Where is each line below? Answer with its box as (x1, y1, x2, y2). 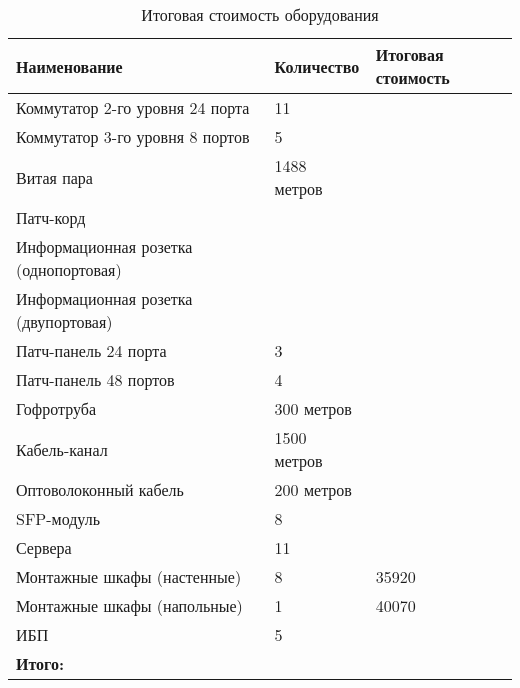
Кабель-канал (16, 437, 108, 461)
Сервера (16, 536, 72, 559)
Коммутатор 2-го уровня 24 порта (16, 96, 250, 119)
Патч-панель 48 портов (16, 368, 175, 391)
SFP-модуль (16, 507, 100, 530)
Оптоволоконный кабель (16, 478, 184, 501)
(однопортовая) (16, 258, 122, 281)
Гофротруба (16, 397, 97, 420)
